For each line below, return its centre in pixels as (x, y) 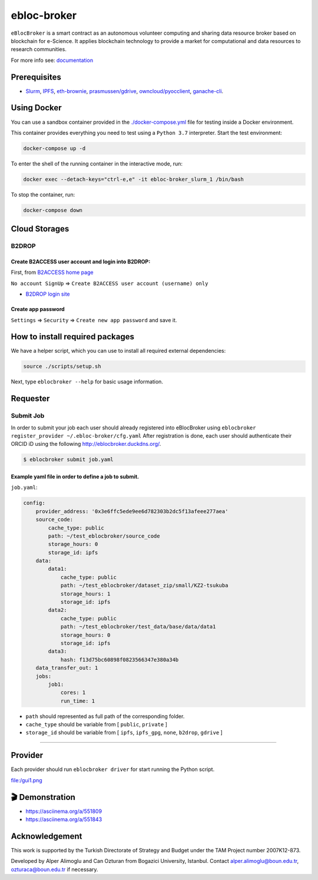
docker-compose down (53, 210)
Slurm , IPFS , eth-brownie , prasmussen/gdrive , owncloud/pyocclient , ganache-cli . (125, 91)
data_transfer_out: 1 (67, 668)
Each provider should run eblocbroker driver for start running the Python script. (113, 769)
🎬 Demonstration (43, 797)
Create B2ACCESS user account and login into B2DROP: (81, 262)
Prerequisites (36, 77)
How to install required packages (73, 337)
